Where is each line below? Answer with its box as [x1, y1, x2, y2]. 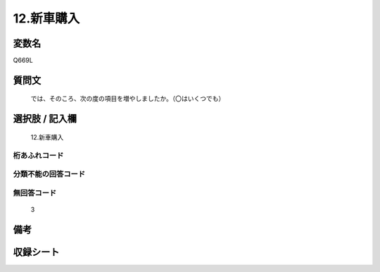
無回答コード [13, 187, 57, 197]
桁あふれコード [13, 150, 64, 160]
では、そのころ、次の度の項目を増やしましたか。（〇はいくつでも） [30, 94, 225, 103]
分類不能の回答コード [13, 169, 86, 179]
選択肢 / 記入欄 [13, 113, 77, 125]
